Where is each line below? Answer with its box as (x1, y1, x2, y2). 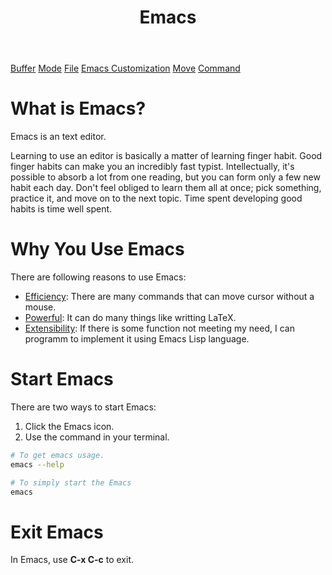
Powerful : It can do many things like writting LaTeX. (24, 312, 237, 324)
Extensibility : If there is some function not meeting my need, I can (24, 322, 295, 335)
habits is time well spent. (10, 203, 113, 215)
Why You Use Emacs (10, 238, 185, 261)
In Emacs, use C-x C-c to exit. (10, 554, 135, 566)
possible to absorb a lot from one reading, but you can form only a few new (10, 171, 321, 183)
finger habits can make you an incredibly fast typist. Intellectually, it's (10, 161, 295, 173)
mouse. (24, 301, 57, 313)
